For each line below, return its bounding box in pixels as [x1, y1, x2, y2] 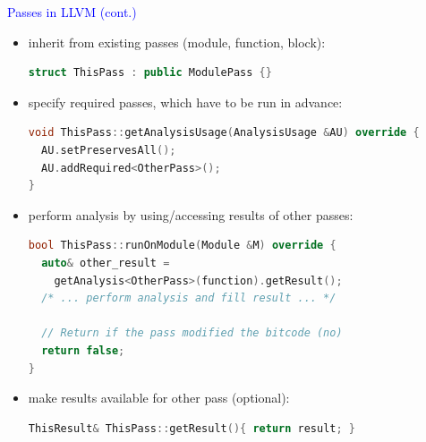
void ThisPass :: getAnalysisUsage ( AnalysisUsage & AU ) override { [28, 126, 420, 140]
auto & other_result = [41, 256, 170, 269]
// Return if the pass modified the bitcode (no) [41, 327, 343, 340]
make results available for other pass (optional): [28, 388, 290, 407]
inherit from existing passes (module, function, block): [28, 32, 326, 51]
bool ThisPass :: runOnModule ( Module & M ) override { [28, 239, 337, 252]
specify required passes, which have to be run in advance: [28, 92, 343, 111]
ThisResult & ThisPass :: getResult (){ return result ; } [28, 421, 356, 435]
